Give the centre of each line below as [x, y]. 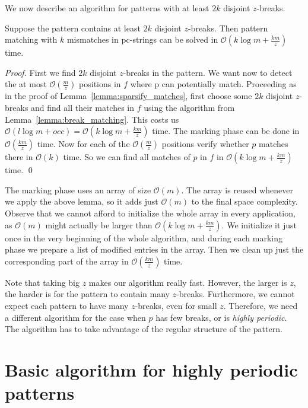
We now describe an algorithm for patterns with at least [107, 8]
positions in [100, 84]
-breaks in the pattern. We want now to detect [208, 72]
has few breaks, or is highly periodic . [221, 317]
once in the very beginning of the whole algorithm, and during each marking [144, 238]
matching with [31, 39]
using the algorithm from [189, 107]
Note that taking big [42, 282]
